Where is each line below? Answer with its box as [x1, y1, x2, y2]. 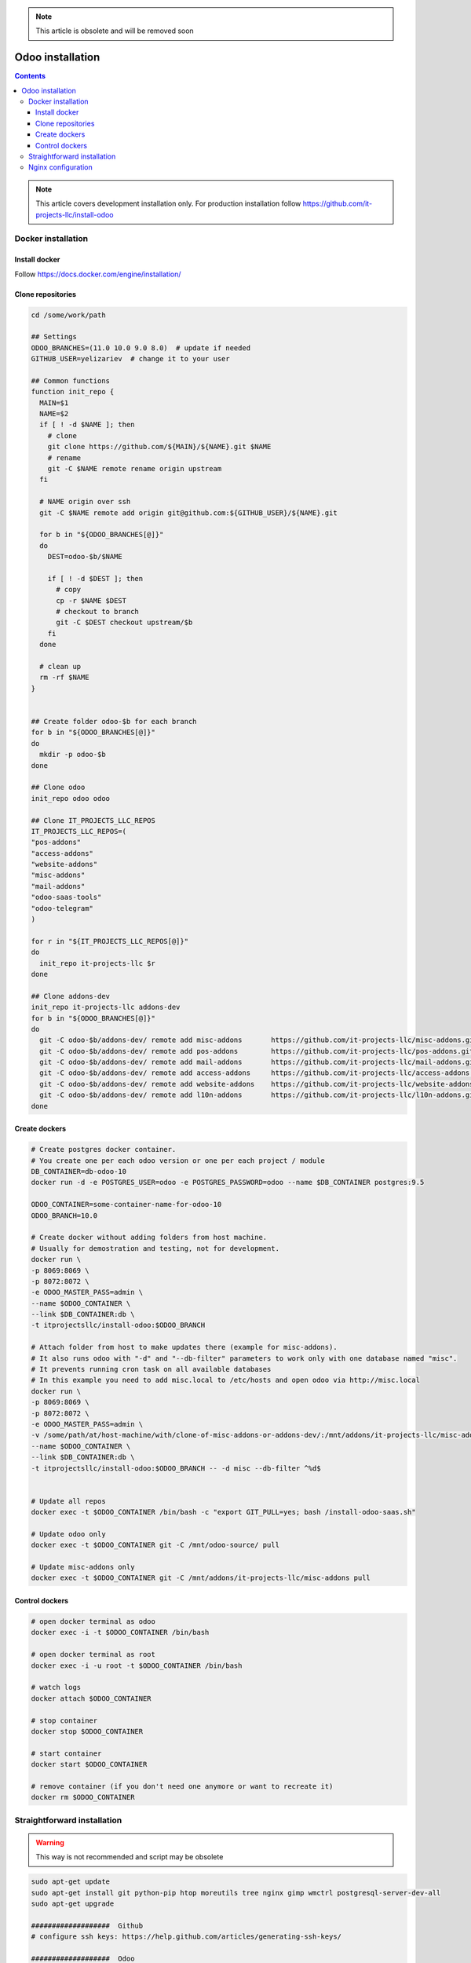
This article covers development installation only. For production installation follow [35, 199, 301, 208]
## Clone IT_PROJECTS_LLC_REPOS [31, 816, 156, 824]
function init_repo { [31, 387, 115, 397]
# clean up [39, 662, 82, 671]
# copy [56, 585, 82, 594]
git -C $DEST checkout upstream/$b [56, 618, 193, 627]
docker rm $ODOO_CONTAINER [31, 1793, 135, 1802]
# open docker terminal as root [31, 1650, 156, 1659]
